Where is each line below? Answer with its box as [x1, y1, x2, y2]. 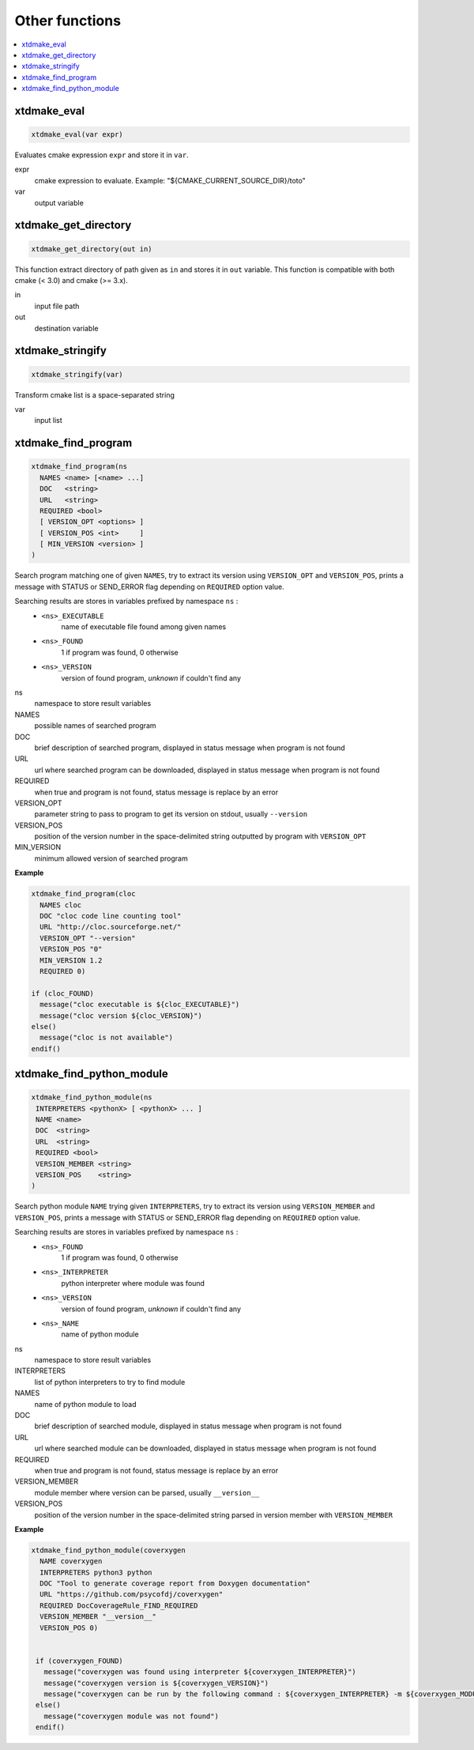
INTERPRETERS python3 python [39, 1567, 153, 1577]
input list [34, 416, 62, 425]
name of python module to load [34, 1399, 137, 1409]
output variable [34, 198, 85, 207]
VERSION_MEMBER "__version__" [39, 1612, 157, 1621]
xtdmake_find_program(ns [31, 462, 128, 471]
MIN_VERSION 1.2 [39, 956, 103, 964]
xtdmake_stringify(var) [31, 370, 124, 379]
